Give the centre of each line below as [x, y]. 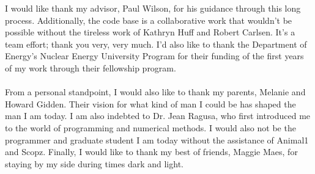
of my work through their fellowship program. [91, 67]
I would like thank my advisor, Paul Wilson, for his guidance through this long [153, 8]
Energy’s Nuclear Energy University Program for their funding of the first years [154, 56]
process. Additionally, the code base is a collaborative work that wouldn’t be [149, 20]
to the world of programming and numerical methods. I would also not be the [150, 127]
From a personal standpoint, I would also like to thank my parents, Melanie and [155, 92]
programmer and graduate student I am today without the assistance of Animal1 [157, 140]
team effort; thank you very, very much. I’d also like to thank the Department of [156, 44]
